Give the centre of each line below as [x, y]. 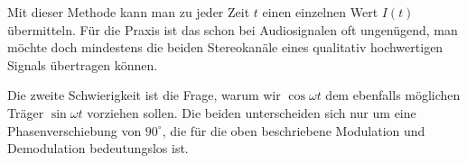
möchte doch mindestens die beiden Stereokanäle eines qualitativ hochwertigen [225, 47]
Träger [26, 112]
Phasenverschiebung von [75, 130]
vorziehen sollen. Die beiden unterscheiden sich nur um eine [252, 112]
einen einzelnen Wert [320, 12]
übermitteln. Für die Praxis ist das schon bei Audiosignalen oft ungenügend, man [233, 29]
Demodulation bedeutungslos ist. [98, 148]
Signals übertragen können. [83, 64]
